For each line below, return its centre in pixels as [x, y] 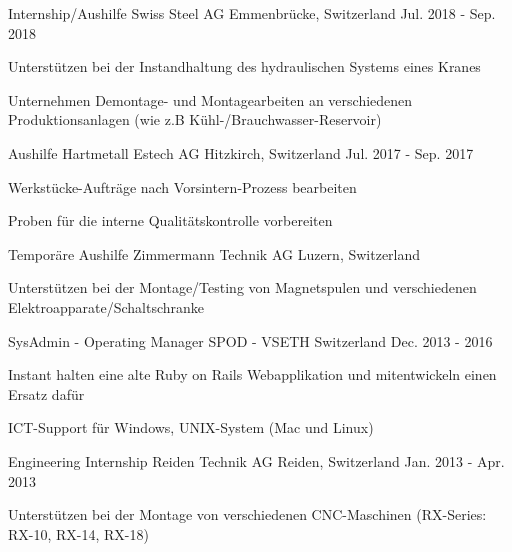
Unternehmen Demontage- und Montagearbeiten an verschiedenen [210, 99]
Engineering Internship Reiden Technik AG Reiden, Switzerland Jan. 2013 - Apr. [256, 460]
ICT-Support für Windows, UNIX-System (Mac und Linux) [191, 427]
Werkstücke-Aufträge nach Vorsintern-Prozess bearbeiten [182, 186]
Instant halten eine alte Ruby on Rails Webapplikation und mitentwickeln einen [252, 374]
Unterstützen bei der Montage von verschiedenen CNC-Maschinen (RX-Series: [247, 514]
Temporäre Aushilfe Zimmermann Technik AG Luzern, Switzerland [214, 253]
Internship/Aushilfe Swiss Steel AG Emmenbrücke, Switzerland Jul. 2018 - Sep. [252, 13]
